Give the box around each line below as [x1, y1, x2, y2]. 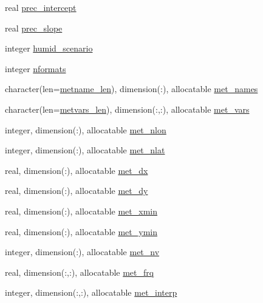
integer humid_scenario [5, 42, 93, 55]
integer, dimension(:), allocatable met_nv [5, 245, 160, 258]
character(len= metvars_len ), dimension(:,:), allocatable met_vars [5, 102, 250, 115]
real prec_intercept [5, 1, 77, 13]
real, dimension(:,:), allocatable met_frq [5, 265, 154, 278]
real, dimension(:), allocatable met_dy [5, 184, 148, 197]
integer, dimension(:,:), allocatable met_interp [5, 286, 177, 299]
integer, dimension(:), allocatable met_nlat [5, 144, 165, 156]
